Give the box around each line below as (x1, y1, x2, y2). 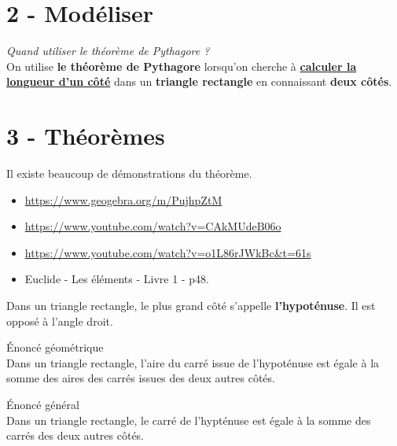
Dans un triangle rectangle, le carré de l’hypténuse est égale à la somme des (6, 411, 371, 428)
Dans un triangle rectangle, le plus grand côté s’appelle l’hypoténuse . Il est (6, 297, 376, 313)
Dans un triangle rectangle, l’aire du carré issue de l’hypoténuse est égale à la (6, 354, 380, 370)
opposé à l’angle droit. (6, 312, 113, 329)
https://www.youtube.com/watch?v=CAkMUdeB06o (24, 218, 281, 234)
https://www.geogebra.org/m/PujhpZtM (24, 191, 222, 208)
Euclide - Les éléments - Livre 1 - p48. (24, 271, 209, 287)
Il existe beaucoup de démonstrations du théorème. (6, 165, 252, 182)
